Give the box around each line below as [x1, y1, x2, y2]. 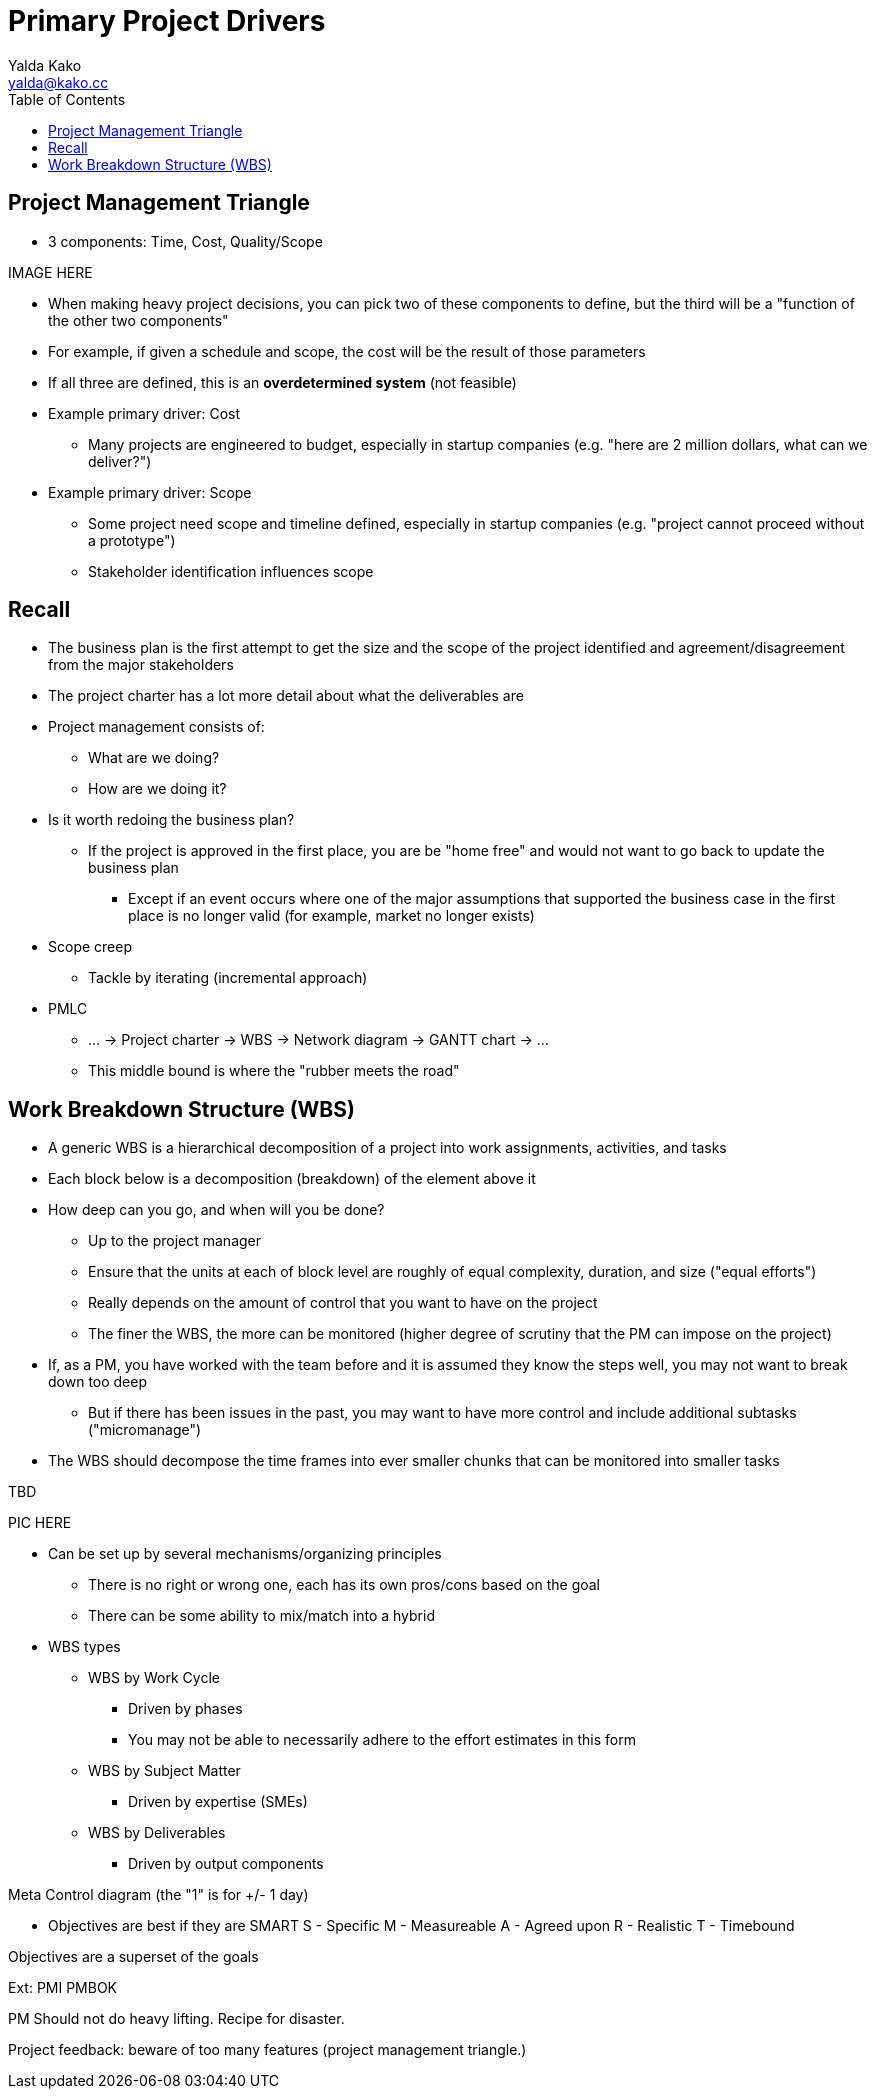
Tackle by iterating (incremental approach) [88, 969, 368, 987]
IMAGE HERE [8, 263, 93, 281]
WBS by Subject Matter [88, 1762, 241, 1780]
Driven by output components [128, 1855, 324, 1873]
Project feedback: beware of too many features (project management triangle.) [8, 2041, 527, 2059]
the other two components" [48, 311, 229, 329]
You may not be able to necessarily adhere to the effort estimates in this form [128, 1731, 637, 1749]
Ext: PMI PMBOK [8, 1979, 118, 1997]
